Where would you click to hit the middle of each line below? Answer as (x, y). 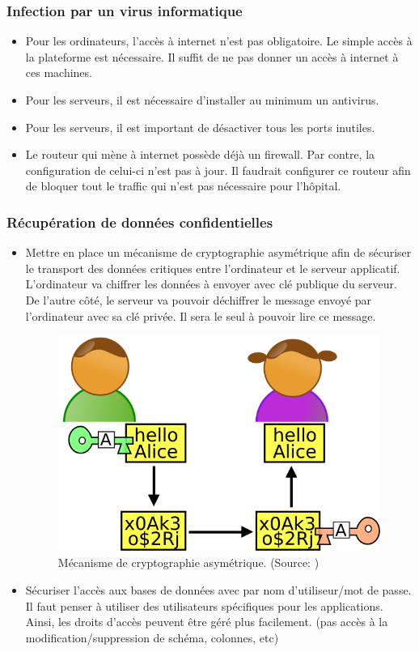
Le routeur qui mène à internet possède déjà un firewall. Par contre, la (200, 154)
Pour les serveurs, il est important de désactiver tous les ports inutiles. (200, 127)
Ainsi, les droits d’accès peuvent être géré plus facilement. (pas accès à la (207, 622)
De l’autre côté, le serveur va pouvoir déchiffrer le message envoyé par (199, 299)
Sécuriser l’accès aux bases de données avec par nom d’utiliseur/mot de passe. (218, 590)
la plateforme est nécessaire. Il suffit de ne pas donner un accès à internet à (212, 56)
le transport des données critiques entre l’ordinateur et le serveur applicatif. (213, 268)
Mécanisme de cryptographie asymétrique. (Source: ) (188, 563)
